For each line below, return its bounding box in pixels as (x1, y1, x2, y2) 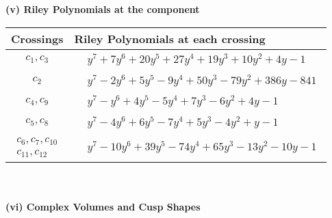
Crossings (11, 30, 64, 46)
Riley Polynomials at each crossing (74, 30, 266, 46)
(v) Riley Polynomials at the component (5, 2, 200, 16)
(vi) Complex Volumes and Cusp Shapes (5, 200, 201, 214)
